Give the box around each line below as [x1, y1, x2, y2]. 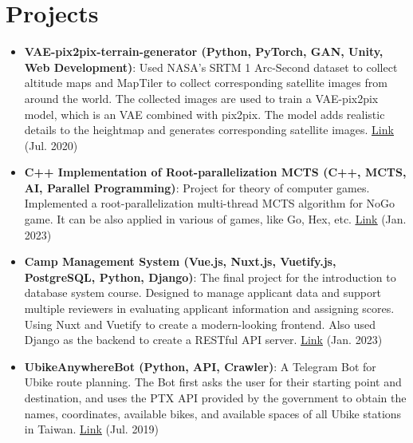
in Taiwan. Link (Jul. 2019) [24, 421, 159, 437]
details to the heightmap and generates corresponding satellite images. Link [24, 121, 394, 138]
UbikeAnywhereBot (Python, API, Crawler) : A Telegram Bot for [24, 358, 376, 374]
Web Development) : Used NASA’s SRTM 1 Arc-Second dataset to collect [24, 58, 398, 75]
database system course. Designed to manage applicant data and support [24, 284, 381, 301]
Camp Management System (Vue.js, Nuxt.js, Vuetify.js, [24, 253, 336, 270]
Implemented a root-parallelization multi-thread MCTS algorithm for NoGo [24, 195, 395, 212]
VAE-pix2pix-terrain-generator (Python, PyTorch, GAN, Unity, [24, 43, 383, 60]
